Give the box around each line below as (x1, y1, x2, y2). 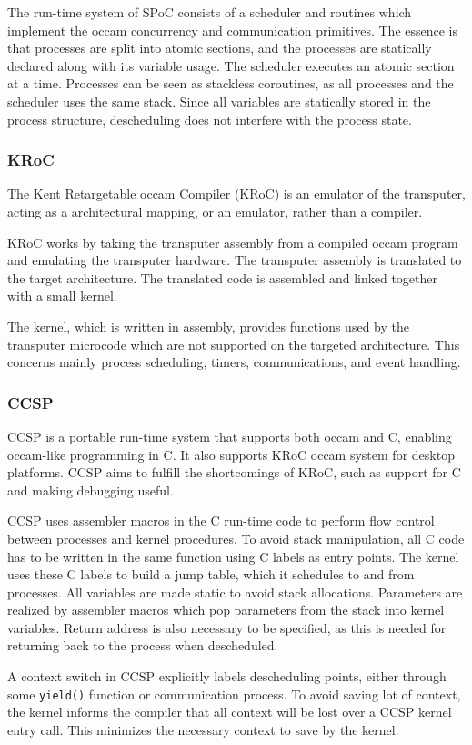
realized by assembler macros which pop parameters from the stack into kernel (7, 600, 445, 619)
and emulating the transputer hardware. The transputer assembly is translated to (7, 250, 462, 270)
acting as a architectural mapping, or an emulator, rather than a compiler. (7, 201, 423, 220)
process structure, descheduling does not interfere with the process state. (7, 109, 412, 128)
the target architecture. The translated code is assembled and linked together (7, 268, 437, 287)
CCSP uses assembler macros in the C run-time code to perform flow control (7, 511, 435, 530)
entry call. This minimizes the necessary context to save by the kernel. (7, 719, 399, 739)
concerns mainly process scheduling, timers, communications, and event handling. (7, 352, 461, 372)
